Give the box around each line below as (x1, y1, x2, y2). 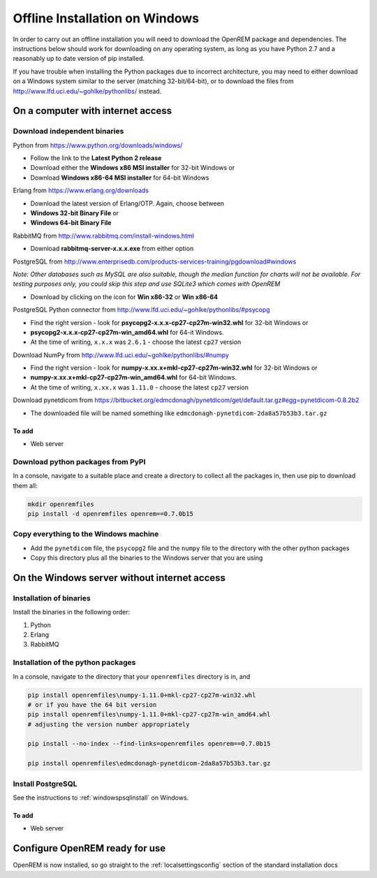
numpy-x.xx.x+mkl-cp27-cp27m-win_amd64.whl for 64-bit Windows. (30, 373, 237, 382)
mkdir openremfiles (27, 500, 94, 508)
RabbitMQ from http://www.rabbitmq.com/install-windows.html (13, 231, 195, 240)
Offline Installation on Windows (13, 10, 199, 26)
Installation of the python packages (13, 658, 136, 668)
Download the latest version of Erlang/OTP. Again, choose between (30, 199, 225, 208)
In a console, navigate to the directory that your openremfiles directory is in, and (13, 672, 251, 681)
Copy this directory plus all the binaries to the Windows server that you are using (30, 554, 263, 562)
